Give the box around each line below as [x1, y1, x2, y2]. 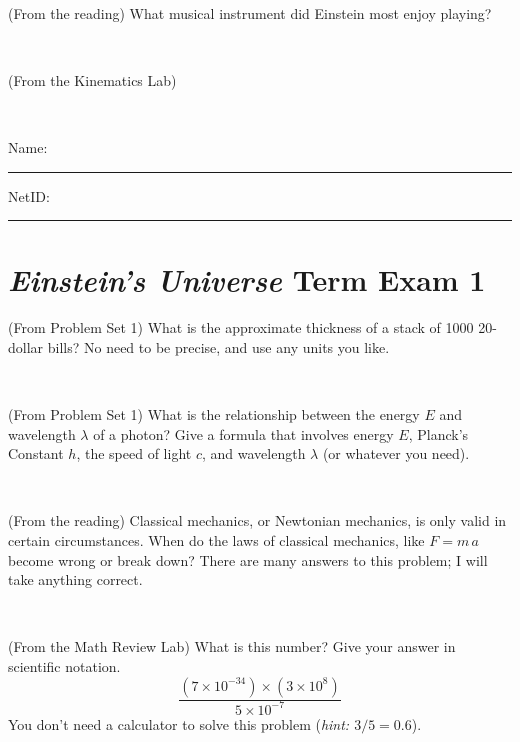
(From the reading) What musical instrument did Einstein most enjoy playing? [8, 2, 492, 23]
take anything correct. [8, 569, 143, 590]
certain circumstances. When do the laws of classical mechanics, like [8, 530, 425, 551]
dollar [8, 336, 44, 357]
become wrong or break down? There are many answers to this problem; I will [8, 549, 488, 570]
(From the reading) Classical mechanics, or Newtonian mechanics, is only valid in [8, 510, 507, 531]
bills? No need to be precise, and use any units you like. [47, 336, 390, 357]
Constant [8, 443, 64, 464]
